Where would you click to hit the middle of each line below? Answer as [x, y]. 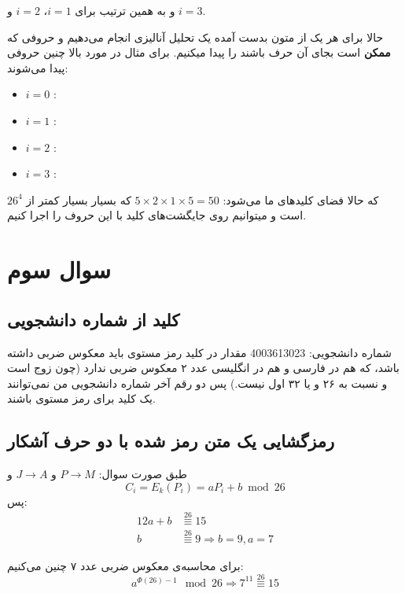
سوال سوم [59, 269]
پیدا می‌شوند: [38, 67]
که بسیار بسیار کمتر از [79, 199]
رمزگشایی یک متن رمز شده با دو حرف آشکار [171, 441]
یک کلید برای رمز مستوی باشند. [81, 398]
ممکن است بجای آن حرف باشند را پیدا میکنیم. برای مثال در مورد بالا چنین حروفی [199, 52]
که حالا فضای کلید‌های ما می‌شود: [301, 199]
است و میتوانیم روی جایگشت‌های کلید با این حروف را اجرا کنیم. [157, 215]
